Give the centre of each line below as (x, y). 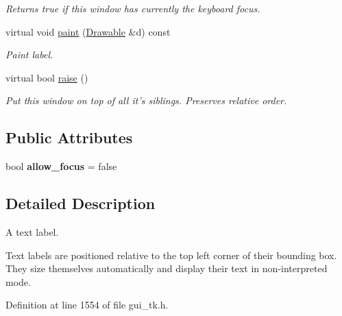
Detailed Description (81, 203)
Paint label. (29, 54)
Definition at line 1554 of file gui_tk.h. (87, 305)
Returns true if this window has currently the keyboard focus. (133, 8)
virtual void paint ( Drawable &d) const (88, 31)
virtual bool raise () (47, 77)
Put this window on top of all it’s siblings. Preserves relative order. (146, 100)
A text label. (32, 231)
